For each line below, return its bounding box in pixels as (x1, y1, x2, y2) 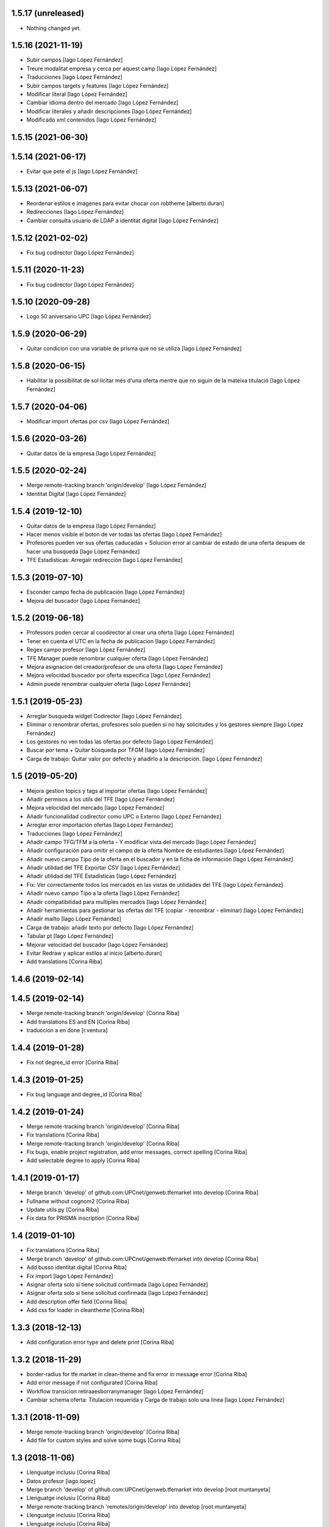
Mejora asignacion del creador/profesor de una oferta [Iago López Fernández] (26, 663, 223, 671)
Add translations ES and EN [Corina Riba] (26, 1018, 130, 1026)
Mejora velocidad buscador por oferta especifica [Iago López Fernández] (26, 672, 211, 679)
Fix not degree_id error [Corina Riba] (26, 1059, 119, 1066)
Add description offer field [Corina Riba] (26, 1298, 127, 1305)
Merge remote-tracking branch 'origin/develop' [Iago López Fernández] (26, 481, 207, 489)
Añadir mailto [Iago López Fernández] (26, 915, 122, 922)
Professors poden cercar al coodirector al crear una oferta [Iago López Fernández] (26, 629, 235, 636)
